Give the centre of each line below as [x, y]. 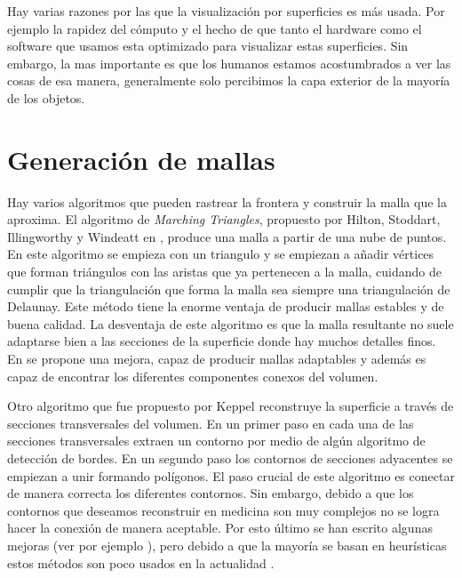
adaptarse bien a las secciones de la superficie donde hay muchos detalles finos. [222, 341]
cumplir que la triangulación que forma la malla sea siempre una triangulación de [229, 289]
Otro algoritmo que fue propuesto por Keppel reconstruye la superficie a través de [231, 406]
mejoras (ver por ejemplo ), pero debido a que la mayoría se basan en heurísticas [227, 545]
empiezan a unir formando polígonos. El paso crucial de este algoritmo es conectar [231, 475]
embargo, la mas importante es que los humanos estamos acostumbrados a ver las [229, 63]
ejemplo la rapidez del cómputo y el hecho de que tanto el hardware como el [215, 28]
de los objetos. [46, 97]
